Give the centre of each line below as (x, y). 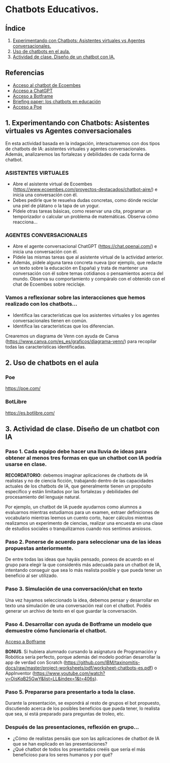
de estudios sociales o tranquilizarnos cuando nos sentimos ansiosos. (79, 529)
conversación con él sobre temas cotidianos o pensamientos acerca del (88, 273)
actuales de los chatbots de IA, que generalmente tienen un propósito (78, 486)
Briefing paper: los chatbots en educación (56, 101)
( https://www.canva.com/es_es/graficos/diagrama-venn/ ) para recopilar (81, 341)
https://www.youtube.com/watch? (69, 674)
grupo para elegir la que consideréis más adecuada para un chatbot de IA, (83, 565)
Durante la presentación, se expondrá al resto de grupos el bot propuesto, (83, 703)
